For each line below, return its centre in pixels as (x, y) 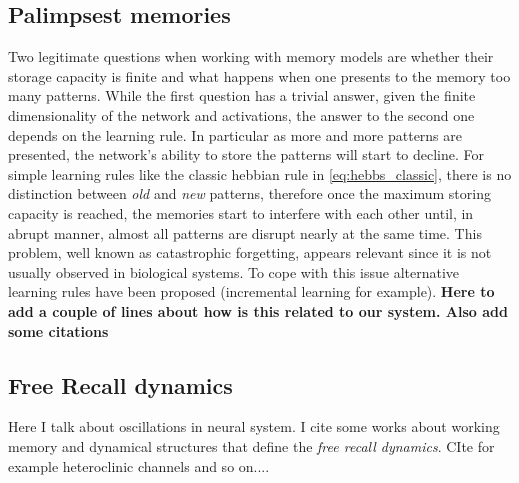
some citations (58, 330)
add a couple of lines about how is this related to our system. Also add (258, 310)
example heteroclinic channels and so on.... (139, 465)
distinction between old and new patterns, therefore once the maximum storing (249, 193)
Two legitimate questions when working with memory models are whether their (251, 56)
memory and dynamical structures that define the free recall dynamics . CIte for (251, 445)
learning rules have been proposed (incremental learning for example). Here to (251, 291)
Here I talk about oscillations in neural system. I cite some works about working (254, 426)
